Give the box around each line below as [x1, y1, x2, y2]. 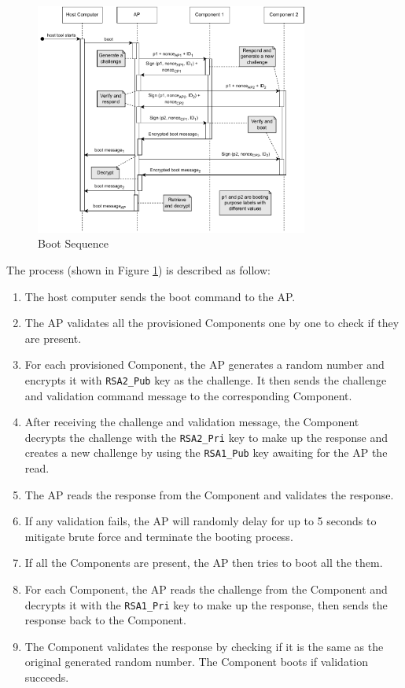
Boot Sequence [38, 235, 109, 252]
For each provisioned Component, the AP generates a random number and [24, 356, 385, 373]
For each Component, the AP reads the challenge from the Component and [24, 581, 388, 597]
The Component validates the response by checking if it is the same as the [24, 638, 384, 654]
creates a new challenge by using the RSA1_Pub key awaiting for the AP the [24, 444, 388, 461]
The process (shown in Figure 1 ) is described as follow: [6, 261, 271, 278]
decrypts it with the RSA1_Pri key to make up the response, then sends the [24, 596, 388, 613]
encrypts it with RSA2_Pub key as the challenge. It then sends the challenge [24, 371, 387, 388]
